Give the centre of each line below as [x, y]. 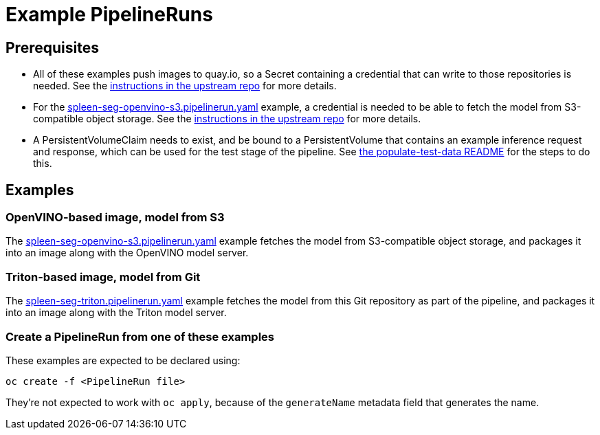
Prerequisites [52, 47]
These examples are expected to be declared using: [123, 360]
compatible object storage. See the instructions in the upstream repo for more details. [227, 119]
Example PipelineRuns [109, 14]
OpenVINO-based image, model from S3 [115, 217]
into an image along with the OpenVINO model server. [127, 253]
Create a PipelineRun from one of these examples [140, 336]
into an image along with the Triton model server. [116, 313]
